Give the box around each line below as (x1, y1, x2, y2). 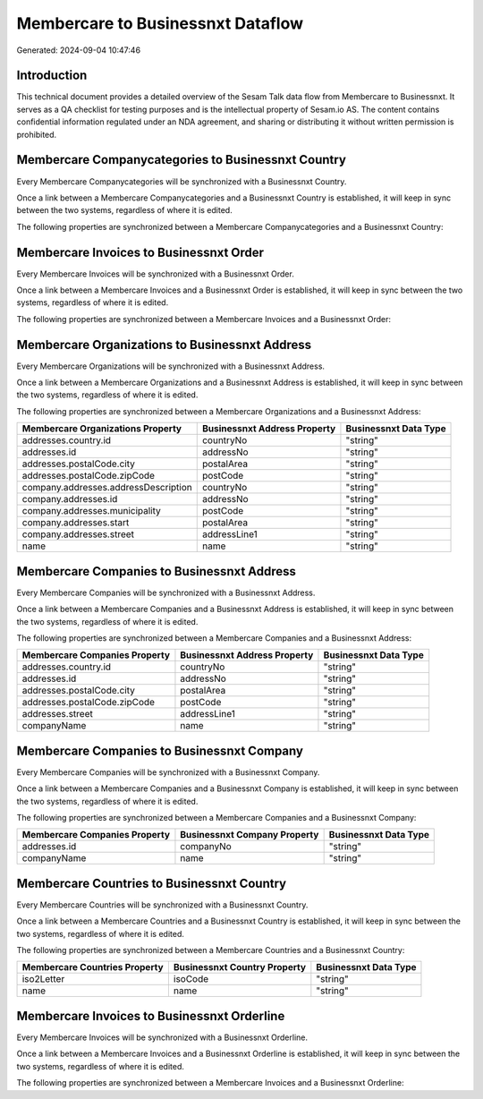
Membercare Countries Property (21, 961, 165, 974)
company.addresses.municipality (21, 505, 161, 517)
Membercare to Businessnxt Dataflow (16, 13, 304, 33)
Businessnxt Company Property (180, 829, 319, 841)
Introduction (16, 68, 88, 83)
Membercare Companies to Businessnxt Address (16, 564, 297, 579)
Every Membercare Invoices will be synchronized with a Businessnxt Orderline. (16, 1032, 309, 1043)
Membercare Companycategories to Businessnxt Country (16, 152, 346, 167)
